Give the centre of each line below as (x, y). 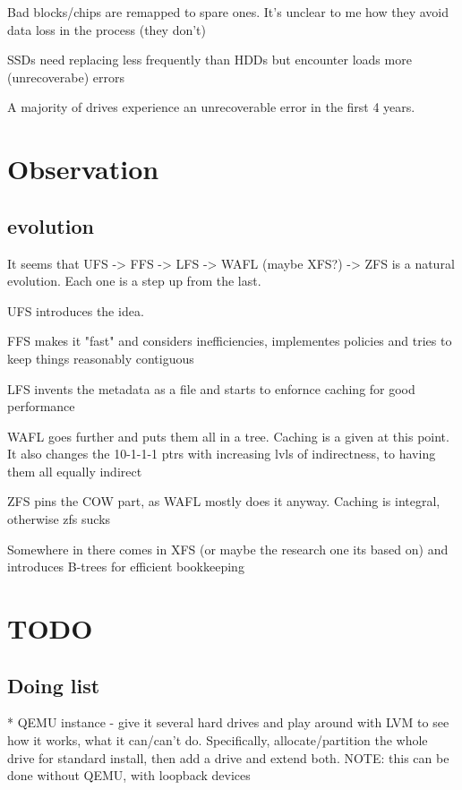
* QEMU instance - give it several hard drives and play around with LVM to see (228, 722)
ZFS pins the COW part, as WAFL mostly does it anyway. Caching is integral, (224, 501)
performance (41, 406)
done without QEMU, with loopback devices (129, 775)
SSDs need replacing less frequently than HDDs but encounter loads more (210, 60)
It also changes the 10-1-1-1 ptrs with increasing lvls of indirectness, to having (222, 454)
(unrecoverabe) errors (66, 77)
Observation (83, 169)
